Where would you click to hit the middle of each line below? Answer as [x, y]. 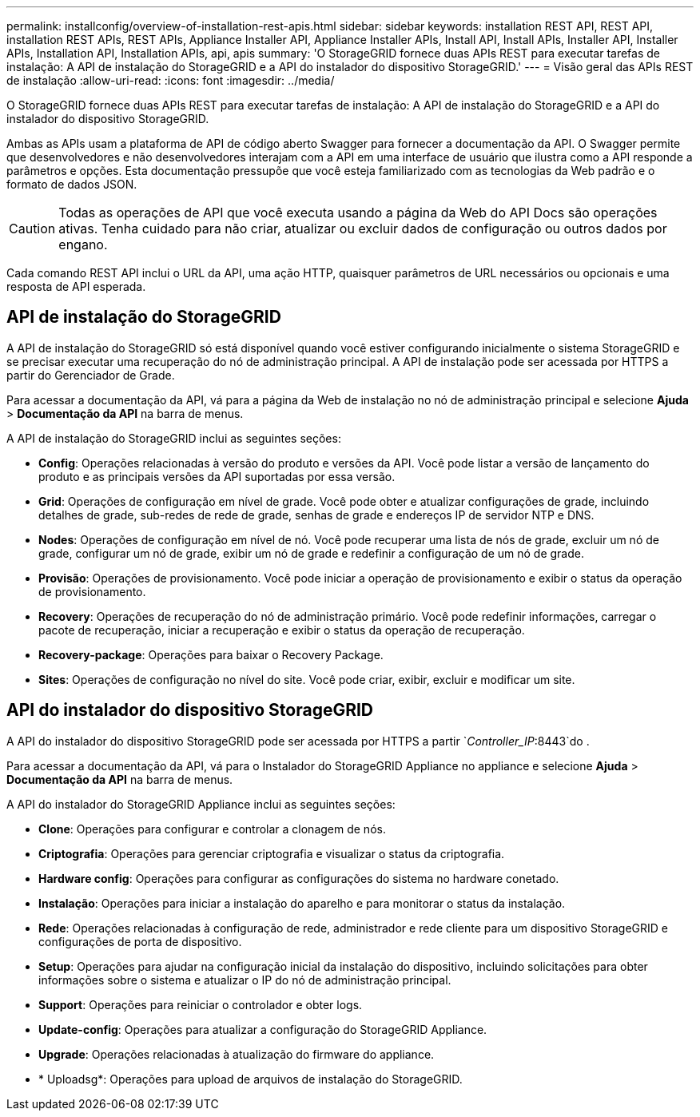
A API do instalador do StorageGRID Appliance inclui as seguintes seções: [201, 804]
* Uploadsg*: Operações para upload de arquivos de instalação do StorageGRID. [251, 1079]
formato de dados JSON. [72, 184]
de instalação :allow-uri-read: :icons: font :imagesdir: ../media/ [171, 80]
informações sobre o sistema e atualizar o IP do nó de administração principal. [245, 980]
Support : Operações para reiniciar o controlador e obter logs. [201, 1004]
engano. [83, 244]
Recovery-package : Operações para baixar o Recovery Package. [211, 654]
